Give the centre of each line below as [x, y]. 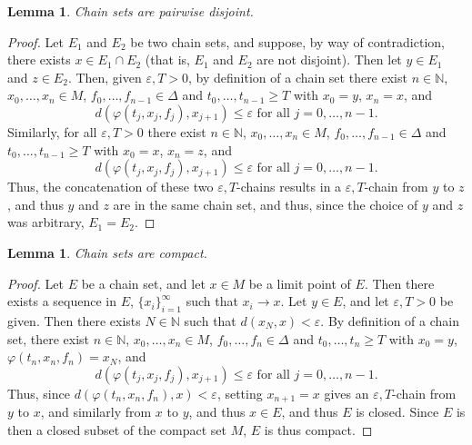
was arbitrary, [46, 222]
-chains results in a [289, 187]
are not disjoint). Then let [329, 59]
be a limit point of [300, 283]
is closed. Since [397, 412]
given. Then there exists [74, 320]
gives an [346, 393]
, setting [240, 393]
